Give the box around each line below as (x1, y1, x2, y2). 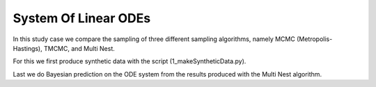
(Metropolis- (296, 35, 333, 43)
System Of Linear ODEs (13, 10, 151, 26)
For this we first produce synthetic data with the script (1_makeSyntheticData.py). (13, 57, 246, 65)
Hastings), (13, 44, 43, 52)
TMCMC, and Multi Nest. (43, 44, 115, 52)
